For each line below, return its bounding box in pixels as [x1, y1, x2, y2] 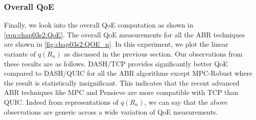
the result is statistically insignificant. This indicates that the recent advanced [4, 77, 240, 88]
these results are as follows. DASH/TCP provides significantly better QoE [4, 58, 228, 68]
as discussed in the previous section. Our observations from [64, 49, 243, 59]
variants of [4, 49, 36, 59]
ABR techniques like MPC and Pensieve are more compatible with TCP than [4, 87, 238, 97]
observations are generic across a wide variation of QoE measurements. [4, 106, 218, 117]
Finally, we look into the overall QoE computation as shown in [4, 20, 193, 30]
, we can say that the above [144, 96, 228, 107]
